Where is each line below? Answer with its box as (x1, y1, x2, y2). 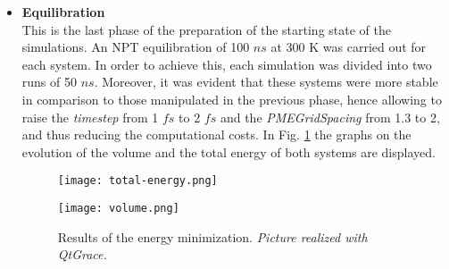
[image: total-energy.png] (57, 174, 218, 188)
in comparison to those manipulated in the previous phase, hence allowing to (21, 89, 442, 108)
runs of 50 (21, 72, 77, 91)
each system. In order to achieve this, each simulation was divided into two (21, 55, 432, 73)
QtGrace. (57, 245, 107, 264)
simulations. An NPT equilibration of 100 (21, 38, 250, 56)
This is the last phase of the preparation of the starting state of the (21, 20, 391, 38)
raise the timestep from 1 (21, 107, 159, 126)
